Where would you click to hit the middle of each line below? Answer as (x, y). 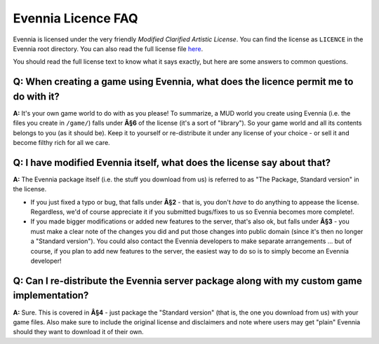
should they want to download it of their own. (78, 332)
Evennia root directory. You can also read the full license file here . (108, 48)
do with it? (36, 96)
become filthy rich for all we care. (61, 143)
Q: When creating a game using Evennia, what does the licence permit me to (183, 82)
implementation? (51, 295)
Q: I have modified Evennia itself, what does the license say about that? (172, 162)
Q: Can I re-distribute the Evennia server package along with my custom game (188, 281)
